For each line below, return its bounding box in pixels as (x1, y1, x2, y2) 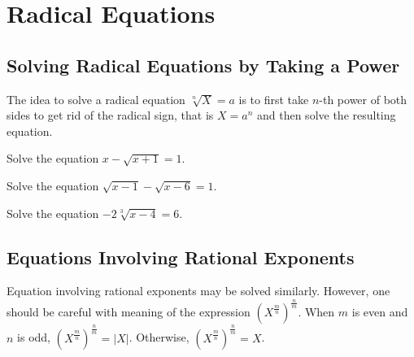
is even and (351, 303, 408, 320)
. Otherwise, (129, 329, 190, 346)
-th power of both (319, 90, 407, 107)
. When (298, 303, 335, 320)
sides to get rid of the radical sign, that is (7, 107, 214, 124)
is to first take (238, 90, 309, 107)
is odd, (17, 329, 50, 346)
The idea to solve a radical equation (7, 90, 185, 107)
